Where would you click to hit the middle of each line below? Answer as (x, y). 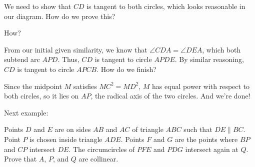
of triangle (148, 129)
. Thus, (68, 59)
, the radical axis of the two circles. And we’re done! (170, 96)
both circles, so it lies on (41, 96)
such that (198, 129)
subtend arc (22, 59)
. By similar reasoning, (209, 59)
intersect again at (212, 149)
